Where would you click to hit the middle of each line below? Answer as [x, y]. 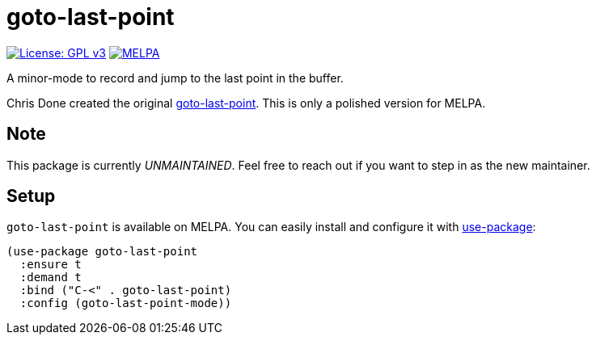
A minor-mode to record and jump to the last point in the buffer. [175, 78]
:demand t [51, 278]
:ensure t [51, 265]
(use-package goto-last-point [102, 252]
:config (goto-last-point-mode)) [126, 303]
